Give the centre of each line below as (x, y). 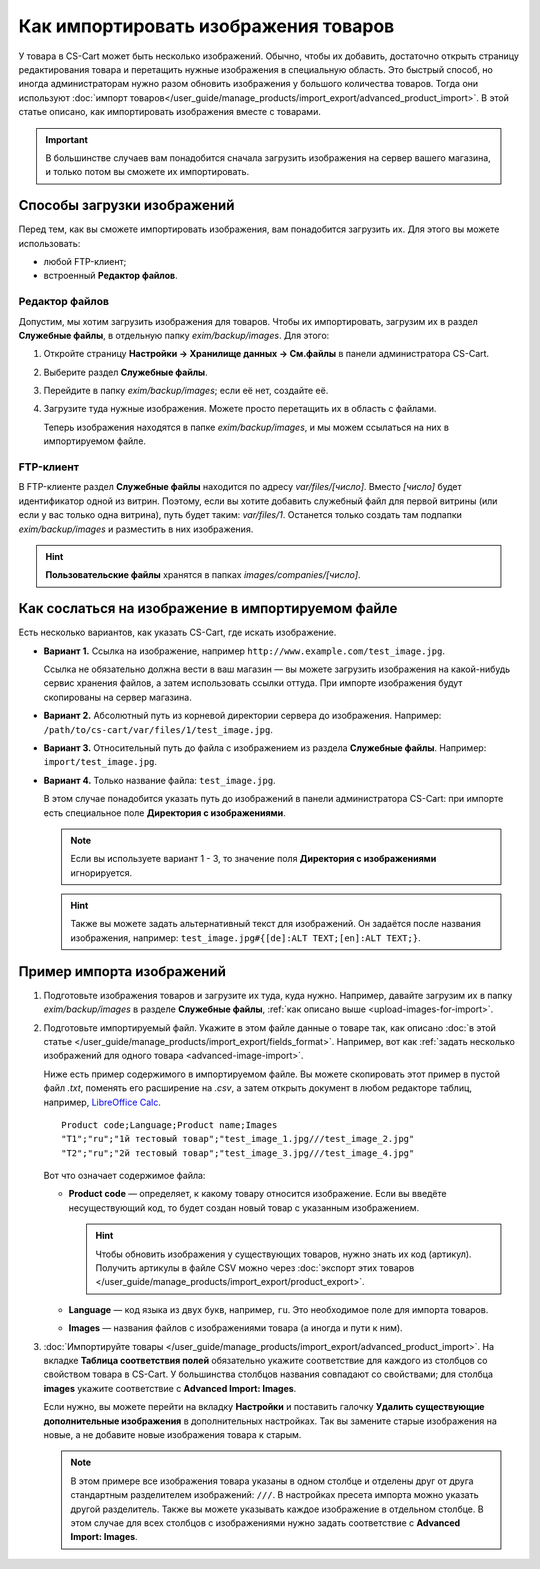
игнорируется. (101, 872)
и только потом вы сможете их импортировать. (147, 172)
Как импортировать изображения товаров (206, 26)
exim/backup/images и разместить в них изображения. (136, 529)
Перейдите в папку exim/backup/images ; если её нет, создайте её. (186, 391)
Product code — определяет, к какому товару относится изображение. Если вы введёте (257, 1194)
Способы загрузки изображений (126, 205)
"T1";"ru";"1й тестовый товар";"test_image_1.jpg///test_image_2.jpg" (238, 1139)
